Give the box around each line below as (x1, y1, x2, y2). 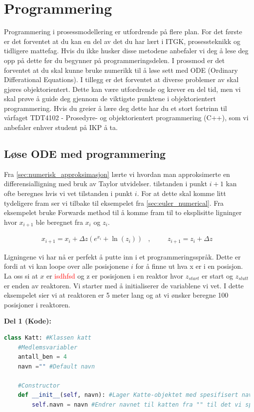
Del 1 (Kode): (4, 316, 51, 326)
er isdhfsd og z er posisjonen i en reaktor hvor (46, 270, 184, 281)
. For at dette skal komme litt (137, 188, 226, 198)
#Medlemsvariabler (18, 344, 78, 351)
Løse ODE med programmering (4, 146, 166, 161)
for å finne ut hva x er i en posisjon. (135, 261, 243, 271)
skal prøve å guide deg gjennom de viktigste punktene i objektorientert (4, 93, 216, 104)
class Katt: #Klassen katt (4, 334, 91, 341)
